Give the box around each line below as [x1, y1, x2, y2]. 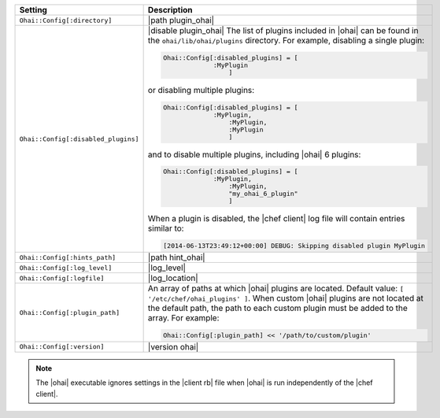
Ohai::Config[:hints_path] [19, 253, 116, 261]
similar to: [147, 223, 184, 234]
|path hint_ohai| [147, 252, 205, 263]
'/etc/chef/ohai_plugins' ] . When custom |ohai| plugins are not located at [147, 293, 424, 304]
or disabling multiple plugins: [147, 84, 255, 95]
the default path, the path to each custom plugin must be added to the [147, 303, 409, 314]
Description [147, 5, 193, 15]
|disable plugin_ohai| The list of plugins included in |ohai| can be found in [147, 25, 419, 35]
